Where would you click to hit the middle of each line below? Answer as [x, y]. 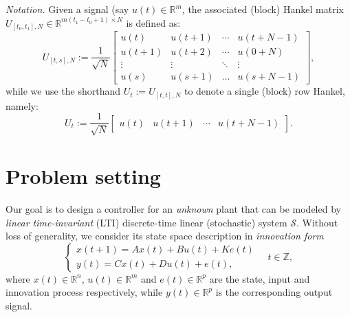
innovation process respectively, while [84, 292]
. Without [317, 222]
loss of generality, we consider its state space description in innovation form [165, 236]
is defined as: [153, 22]
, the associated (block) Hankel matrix [263, 9]
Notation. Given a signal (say [67, 9]
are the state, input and [260, 278]
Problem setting [83, 175]
